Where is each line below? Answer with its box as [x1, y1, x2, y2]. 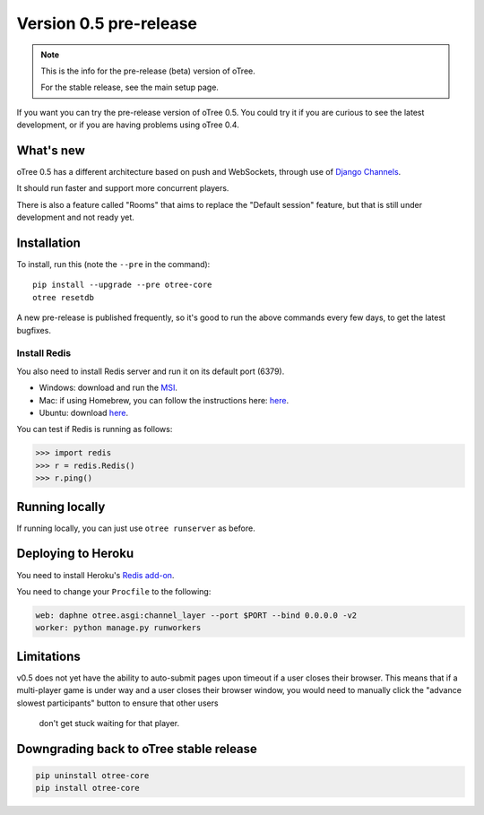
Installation [16, 236, 81, 250]
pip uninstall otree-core [35, 770, 150, 780]
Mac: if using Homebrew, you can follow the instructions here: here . [39, 394, 290, 405]
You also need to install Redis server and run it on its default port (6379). [16, 366, 285, 377]
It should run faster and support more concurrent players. [16, 183, 229, 194]
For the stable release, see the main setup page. [40, 82, 220, 93]
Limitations [16, 648, 81, 663]
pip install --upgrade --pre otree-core [32, 280, 212, 290]
